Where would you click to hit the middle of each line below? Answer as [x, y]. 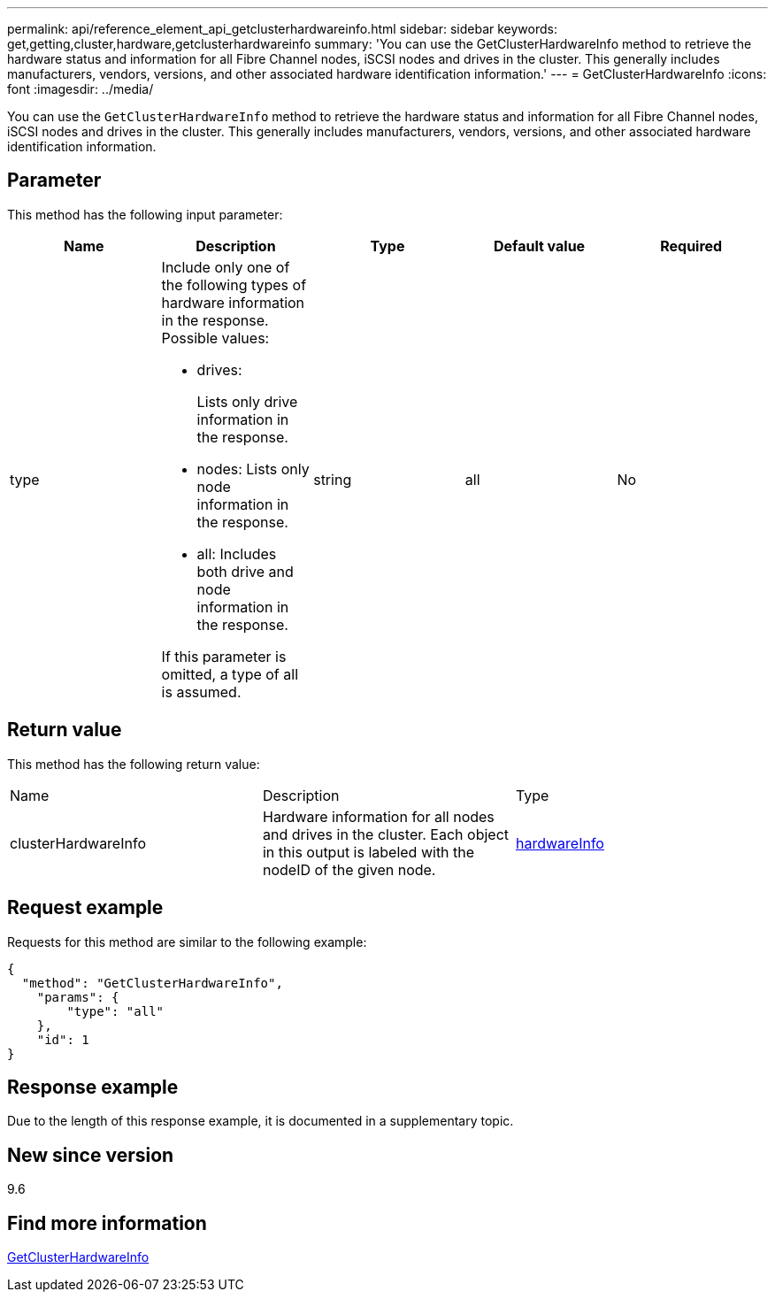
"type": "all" [115, 1011]
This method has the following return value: [134, 764]
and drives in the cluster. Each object [386, 834]
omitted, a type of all [230, 674]
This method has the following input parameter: [145, 214]
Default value [539, 246]
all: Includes [237, 553]
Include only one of [226, 267]
